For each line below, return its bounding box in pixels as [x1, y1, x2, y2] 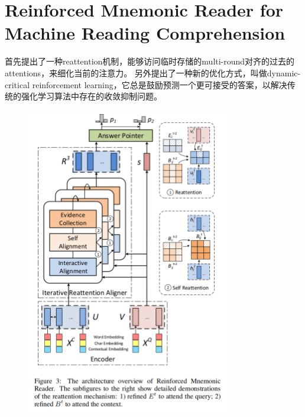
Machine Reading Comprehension [5, 21, 285, 45]
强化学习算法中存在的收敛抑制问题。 [21, 90, 162, 102]
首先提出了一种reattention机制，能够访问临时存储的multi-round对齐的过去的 [5, 55, 295, 67]
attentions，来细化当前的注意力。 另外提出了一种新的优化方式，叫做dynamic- [5, 66, 301, 79]
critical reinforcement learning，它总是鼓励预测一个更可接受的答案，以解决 [5, 78, 287, 90]
